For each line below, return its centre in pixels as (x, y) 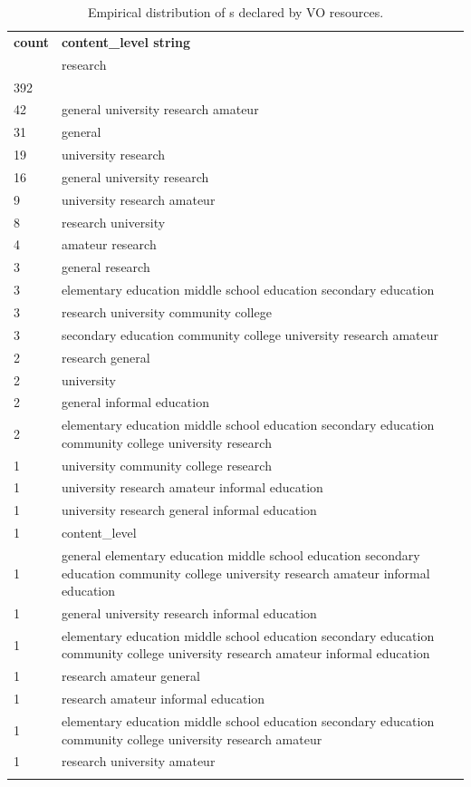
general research (106, 267)
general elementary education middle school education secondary (240, 555)
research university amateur (138, 761)
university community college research (166, 465)
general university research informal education (189, 613)
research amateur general (130, 676)
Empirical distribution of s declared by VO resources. (235, 12)
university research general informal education (189, 510)
